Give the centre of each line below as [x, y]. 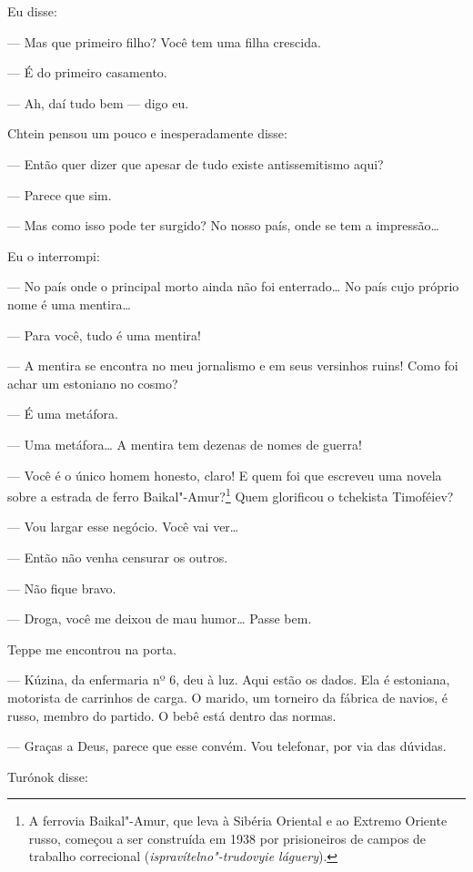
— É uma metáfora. [63, 414]
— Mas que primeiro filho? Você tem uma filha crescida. [164, 41]
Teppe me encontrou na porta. [92, 649]
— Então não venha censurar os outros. [118, 557]
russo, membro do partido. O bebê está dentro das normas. [172, 715]
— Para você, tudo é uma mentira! [104, 335]
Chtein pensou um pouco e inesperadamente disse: [147, 133]
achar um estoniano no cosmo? [93, 383]
